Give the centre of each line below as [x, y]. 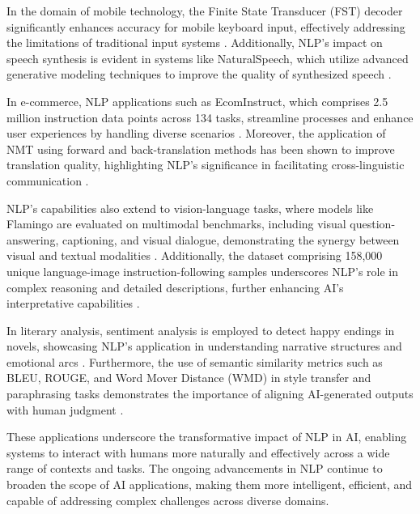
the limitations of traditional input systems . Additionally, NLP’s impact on [195, 42]
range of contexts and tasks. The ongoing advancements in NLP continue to [195, 468]
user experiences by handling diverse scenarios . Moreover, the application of [196, 133]
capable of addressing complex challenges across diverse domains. [168, 500]
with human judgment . [65, 409]
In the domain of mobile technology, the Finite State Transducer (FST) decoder [205, 11]
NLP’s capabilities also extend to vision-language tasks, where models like [190, 208]
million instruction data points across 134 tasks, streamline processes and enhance [210, 117]
